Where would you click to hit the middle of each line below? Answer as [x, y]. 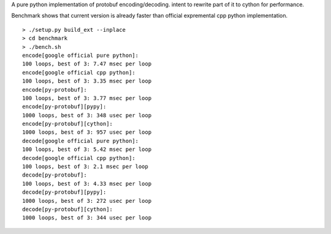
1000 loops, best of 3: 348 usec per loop [87, 115]
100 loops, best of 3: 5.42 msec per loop [87, 149]
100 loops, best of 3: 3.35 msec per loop [87, 81]
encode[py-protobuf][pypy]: [64, 107]
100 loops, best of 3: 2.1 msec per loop [85, 167]
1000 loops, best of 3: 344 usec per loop [87, 218]
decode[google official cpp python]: [79, 158]
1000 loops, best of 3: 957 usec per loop [87, 132]
